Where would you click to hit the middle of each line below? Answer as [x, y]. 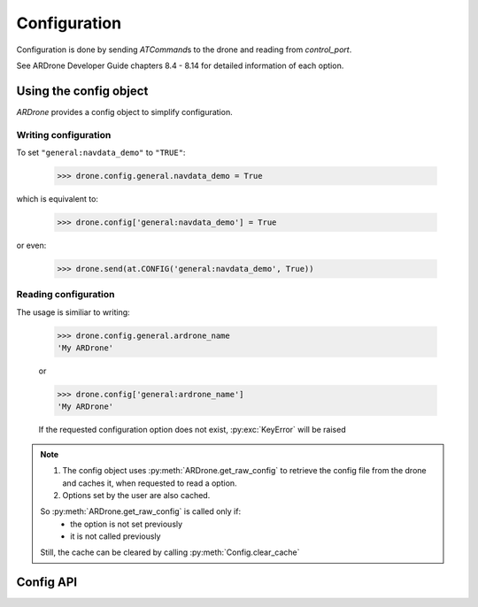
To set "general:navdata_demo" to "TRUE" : [101, 152]
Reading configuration [66, 295]
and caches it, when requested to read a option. [150, 483]
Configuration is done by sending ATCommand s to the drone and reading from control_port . [184, 50]
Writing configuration [64, 134]
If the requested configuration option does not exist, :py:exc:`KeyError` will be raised [192, 430]
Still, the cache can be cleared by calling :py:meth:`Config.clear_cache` [170, 552]
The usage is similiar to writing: [73, 312]
